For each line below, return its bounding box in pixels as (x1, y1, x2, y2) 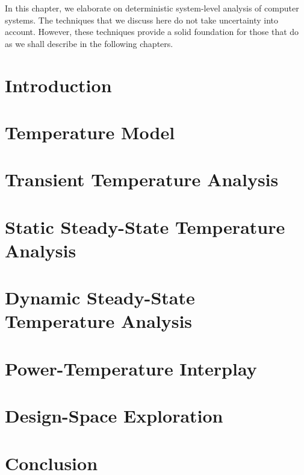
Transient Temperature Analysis (5, 167, 279, 192)
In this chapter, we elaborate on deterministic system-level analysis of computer (5, 2, 299, 14)
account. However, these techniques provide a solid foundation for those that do (5, 25, 299, 38)
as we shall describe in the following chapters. (5, 37, 173, 49)
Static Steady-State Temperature (5, 214, 285, 239)
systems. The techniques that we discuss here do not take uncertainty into (5, 13, 279, 26)
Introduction (5, 72, 112, 97)
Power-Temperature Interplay (5, 356, 257, 380)
